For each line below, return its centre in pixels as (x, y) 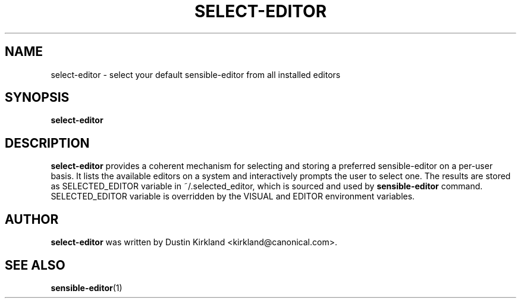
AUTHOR (32, 219)
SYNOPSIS (37, 98)
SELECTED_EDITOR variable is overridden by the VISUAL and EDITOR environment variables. (233, 196)
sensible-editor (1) (87, 288)
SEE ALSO (35, 265)
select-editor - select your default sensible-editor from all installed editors (196, 74)
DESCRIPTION (47, 143)
